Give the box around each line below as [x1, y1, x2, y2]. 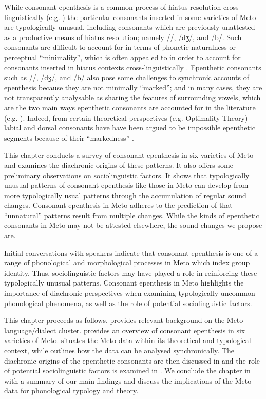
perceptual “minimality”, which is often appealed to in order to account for [4, 51, 241, 62]
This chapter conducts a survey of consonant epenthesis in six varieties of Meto [4, 149, 254, 160]
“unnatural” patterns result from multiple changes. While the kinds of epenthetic [4, 210, 259, 220]
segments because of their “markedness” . [4, 132, 134, 143]
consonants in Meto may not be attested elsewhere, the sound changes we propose [4, 220, 262, 231]
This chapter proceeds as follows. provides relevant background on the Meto [4, 315, 243, 326]
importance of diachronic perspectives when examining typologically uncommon [4, 288, 255, 298]
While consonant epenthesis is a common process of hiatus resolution [4, 2, 221, 12]
